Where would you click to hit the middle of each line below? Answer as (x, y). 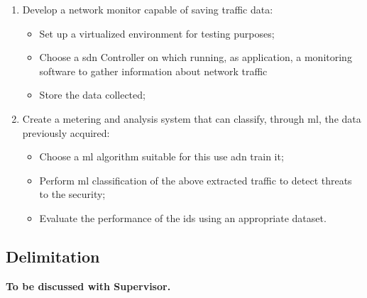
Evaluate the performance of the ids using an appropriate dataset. (183, 217)
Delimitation (53, 256)
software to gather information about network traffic (153, 71)
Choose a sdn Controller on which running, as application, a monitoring (196, 57)
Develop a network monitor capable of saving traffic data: (148, 9)
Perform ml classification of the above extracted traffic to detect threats (196, 180)
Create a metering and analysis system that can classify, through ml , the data (192, 118)
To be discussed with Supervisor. (88, 286)
